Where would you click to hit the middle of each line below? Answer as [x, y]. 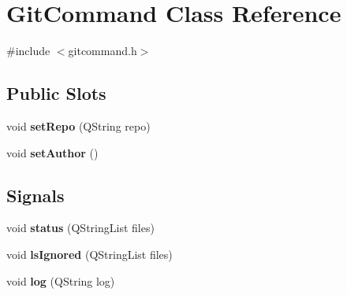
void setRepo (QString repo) [78, 125]
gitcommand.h [103, 51]
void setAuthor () [52, 152]
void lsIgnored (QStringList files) [90, 254]
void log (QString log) [61, 280]
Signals [35, 195]
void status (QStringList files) [80, 228]
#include [28, 51]
